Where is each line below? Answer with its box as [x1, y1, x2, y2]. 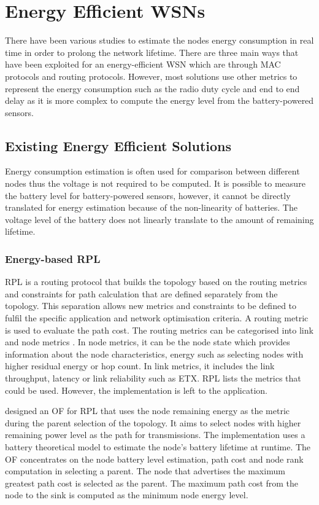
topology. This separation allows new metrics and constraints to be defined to [5, 299, 297, 312]
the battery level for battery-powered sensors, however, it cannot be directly [5, 189, 291, 202]
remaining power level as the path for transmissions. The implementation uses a [5, 428, 306, 441]
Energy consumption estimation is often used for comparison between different [5, 165, 300, 178]
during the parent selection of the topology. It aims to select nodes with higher [5, 416, 301, 429]
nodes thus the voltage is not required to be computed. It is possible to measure [5, 177, 306, 190]
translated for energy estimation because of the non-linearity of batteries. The [5, 201, 298, 214]
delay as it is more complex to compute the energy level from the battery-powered [5, 94, 314, 107]
